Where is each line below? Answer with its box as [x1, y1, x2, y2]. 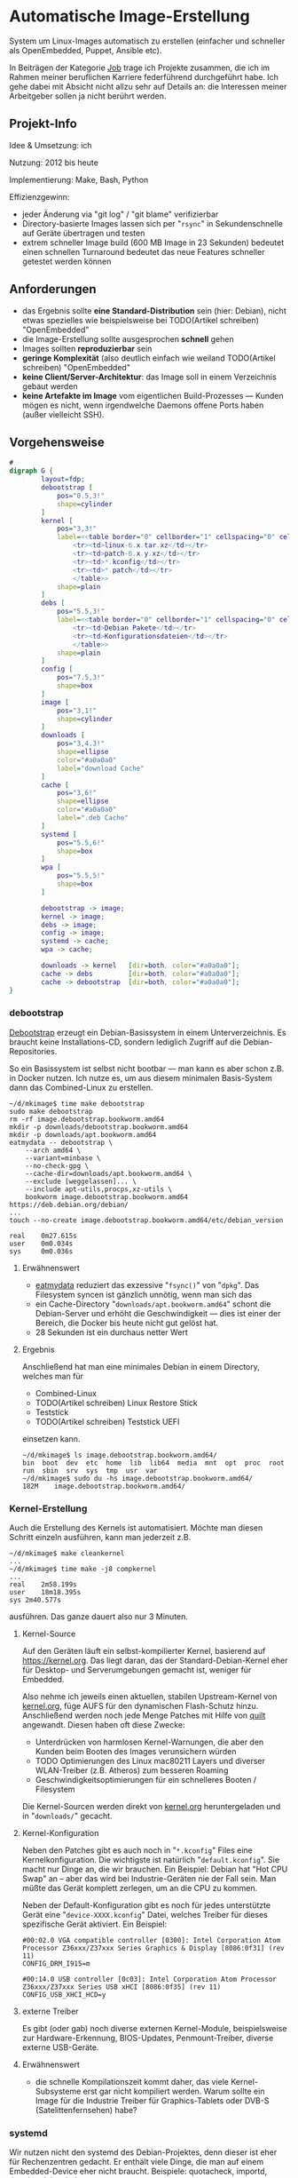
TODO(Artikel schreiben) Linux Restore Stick [35, 1397, 198, 1408]
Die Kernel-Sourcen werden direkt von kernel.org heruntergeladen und [21, 1801, 281, 1812]
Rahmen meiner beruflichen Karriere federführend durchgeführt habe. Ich [9, 71, 279, 82]
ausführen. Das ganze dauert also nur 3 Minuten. [9, 1611, 189, 1622]
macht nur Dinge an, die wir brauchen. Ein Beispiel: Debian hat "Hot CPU [21, 1864, 288, 1875]
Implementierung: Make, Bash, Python [9, 174, 149, 185]
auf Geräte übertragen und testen [21, 227, 145, 238]
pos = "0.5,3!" [56, 491, 105, 500]
